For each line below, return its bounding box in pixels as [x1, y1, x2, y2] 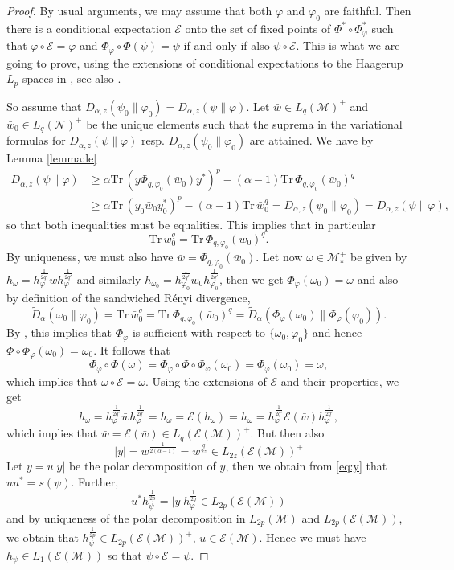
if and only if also [183, 37, 270, 54]
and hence [312, 324, 362, 341]
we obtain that [6, 529, 79, 546]
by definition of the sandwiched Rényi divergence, [6, 289, 251, 306]
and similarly [76, 270, 141, 287]
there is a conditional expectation [6, 19, 171, 36]
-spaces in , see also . [18, 70, 121, 87]
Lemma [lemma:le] [6, 150, 97, 166]
